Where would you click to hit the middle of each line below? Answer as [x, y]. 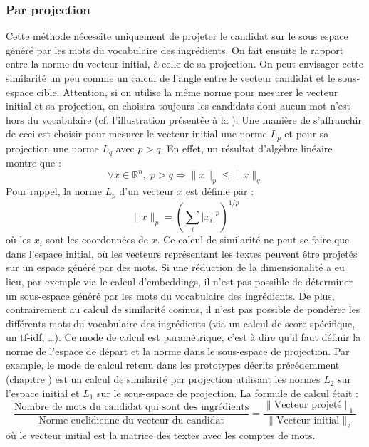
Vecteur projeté [308, 405]
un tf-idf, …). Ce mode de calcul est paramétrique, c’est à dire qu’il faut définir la [183, 337]
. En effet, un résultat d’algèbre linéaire [246, 148]
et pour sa [307, 133]
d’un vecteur [146, 191]
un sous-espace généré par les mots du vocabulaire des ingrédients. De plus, [170, 295]
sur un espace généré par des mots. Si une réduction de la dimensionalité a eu [175, 267]
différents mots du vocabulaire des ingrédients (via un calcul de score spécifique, [181, 323]
